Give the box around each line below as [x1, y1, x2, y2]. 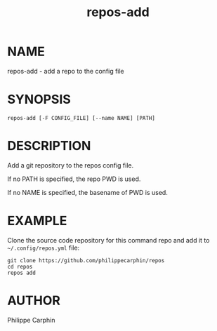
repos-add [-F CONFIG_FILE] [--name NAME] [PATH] [7, 114, 156, 121]
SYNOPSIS [7, 92, 72, 107]
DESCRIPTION [7, 138, 91, 154]
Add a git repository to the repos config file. [7, 161, 134, 169]
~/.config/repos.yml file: [7, 243, 80, 252]
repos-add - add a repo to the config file [7, 67, 124, 75]
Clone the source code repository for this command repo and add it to [7, 236, 210, 244]
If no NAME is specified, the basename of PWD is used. [7, 188, 169, 196]
